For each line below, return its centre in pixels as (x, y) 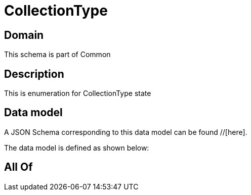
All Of (18, 167)
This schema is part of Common (57, 55)
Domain (24, 35)
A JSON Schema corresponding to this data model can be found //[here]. (126, 132)
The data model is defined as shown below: (77, 148)
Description (34, 74)
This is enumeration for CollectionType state (78, 93)
